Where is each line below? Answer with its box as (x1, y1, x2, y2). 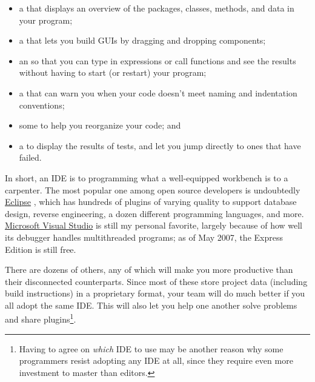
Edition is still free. (5, 243, 76, 255)
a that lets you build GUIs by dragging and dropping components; (19, 34, 266, 47)
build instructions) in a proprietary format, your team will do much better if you (5, 287, 305, 300)
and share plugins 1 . (5, 311, 76, 326)
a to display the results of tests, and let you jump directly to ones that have (19, 139, 301, 152)
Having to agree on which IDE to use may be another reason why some (19, 342, 283, 355)
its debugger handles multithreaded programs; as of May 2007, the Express (5, 230, 283, 243)
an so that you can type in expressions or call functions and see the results (19, 54, 296, 67)
